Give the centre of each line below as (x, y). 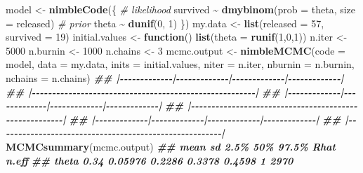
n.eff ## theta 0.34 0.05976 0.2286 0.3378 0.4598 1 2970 (150, 160)
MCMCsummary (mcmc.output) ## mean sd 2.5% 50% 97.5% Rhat (171, 146)
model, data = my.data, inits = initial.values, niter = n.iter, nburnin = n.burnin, (180, 64)
